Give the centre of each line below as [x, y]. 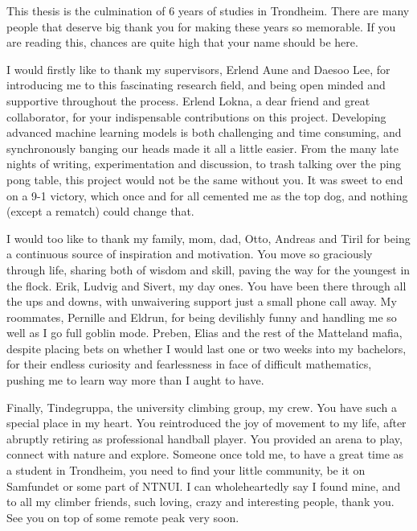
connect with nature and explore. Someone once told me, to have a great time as [205, 454]
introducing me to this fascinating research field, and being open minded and [196, 85]
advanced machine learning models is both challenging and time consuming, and [204, 132]
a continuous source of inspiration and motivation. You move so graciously [190, 254]
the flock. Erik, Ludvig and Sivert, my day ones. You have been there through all [206, 285]
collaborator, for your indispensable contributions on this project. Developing [196, 116]
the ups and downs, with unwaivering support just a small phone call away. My [202, 301]
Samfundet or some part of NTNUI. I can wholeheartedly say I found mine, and [204, 486]
